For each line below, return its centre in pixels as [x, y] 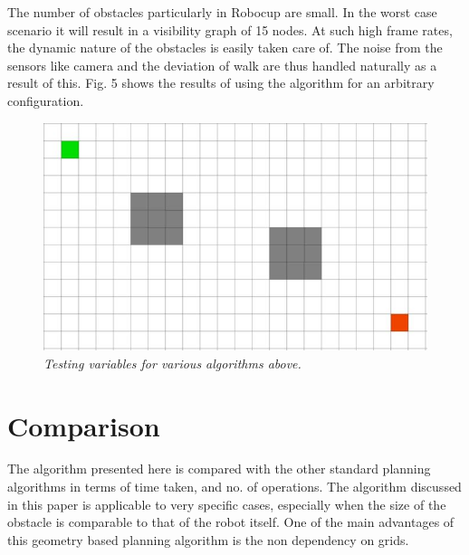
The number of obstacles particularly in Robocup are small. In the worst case [222, 12]
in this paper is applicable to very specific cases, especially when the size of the [227, 504]
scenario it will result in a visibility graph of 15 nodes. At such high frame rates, [230, 29]
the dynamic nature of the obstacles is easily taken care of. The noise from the [225, 48]
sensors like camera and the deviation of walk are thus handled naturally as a [222, 65]
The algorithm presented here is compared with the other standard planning [219, 469]
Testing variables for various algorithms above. [172, 363]
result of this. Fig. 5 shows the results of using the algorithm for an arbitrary [221, 83]
